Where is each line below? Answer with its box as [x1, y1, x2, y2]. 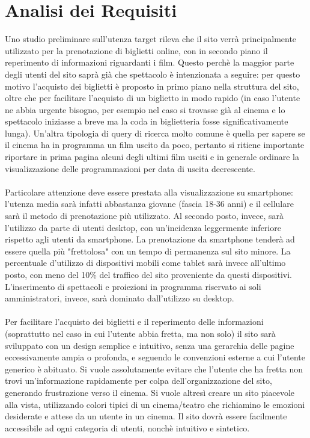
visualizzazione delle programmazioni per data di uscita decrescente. [5, 162, 255, 174]
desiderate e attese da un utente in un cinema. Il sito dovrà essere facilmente [5, 410, 287, 422]
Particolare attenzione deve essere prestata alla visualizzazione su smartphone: [5, 185, 293, 198]
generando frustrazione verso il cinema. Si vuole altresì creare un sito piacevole [5, 386, 295, 398]
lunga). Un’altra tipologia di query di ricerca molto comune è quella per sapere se [5, 126, 305, 139]
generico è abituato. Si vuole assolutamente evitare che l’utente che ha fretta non [5, 362, 303, 375]
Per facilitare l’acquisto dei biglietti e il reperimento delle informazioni [5, 315, 264, 328]
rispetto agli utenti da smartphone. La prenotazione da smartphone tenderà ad [5, 233, 295, 245]
